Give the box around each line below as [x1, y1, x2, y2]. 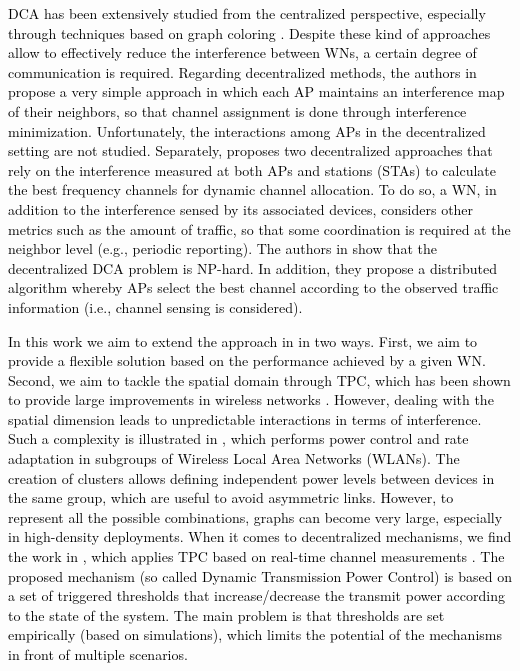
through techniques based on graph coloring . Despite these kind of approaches [8, 22, 491, 43]
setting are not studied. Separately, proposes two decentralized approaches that [8, 140, 493, 161]
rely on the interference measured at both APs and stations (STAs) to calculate [8, 159, 496, 180]
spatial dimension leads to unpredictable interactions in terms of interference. [8, 408, 482, 429]
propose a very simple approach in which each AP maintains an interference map [8, 81, 505, 102]
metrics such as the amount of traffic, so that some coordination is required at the [8, 218, 511, 239]
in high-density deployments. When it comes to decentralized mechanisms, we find [8, 526, 512, 547]
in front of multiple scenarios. [8, 644, 188, 664]
